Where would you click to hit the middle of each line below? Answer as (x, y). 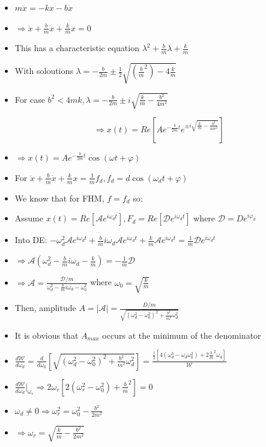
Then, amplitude (45, 308)
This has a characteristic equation (77, 48)
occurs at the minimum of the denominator (182, 335)
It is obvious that (47, 335)
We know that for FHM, (59, 198)
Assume (29, 218)
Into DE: (31, 240)
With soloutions (44, 71)
